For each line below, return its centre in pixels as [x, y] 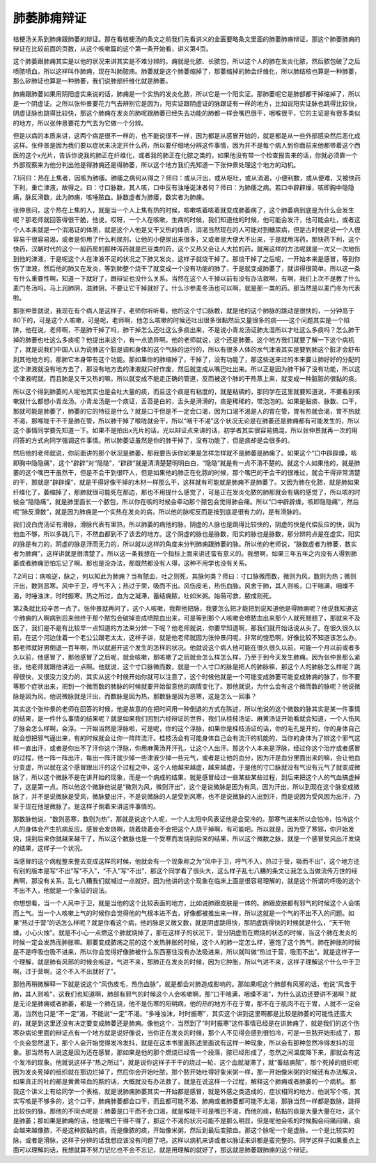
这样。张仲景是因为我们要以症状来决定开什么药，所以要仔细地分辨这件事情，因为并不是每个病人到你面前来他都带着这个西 [187, 146]
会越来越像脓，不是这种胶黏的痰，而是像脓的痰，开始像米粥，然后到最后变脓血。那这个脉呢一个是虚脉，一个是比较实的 [183, 1130]
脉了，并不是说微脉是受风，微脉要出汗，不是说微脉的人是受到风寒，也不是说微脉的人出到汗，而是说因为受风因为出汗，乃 [187, 797]
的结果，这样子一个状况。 [49, 848]
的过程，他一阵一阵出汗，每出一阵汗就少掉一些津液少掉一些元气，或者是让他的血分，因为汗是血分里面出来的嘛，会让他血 [187, 757]
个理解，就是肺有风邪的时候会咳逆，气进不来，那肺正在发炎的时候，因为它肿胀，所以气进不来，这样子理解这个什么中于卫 [187, 962]
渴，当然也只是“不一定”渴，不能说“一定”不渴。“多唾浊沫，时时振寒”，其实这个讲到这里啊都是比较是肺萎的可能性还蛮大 [182, 1013]
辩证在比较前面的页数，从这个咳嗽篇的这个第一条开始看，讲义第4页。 [112, 48]
